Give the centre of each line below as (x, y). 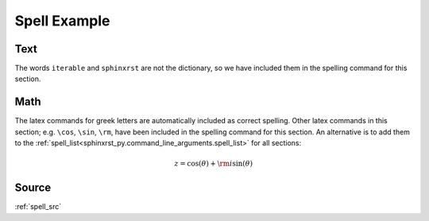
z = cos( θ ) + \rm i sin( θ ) (214, 164)
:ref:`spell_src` (38, 207)
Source (33, 188)
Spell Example (62, 21)
